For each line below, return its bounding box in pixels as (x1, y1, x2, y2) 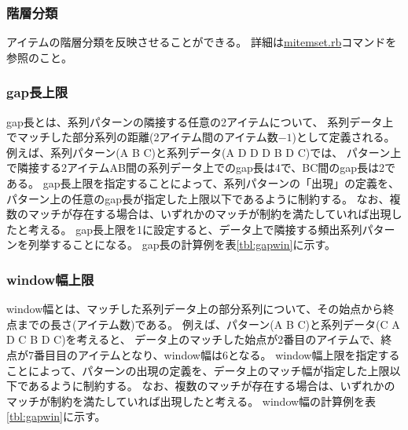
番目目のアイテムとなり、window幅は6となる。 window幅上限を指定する (33, 346, 400, 363)
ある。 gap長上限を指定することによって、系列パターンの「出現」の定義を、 (6, 175, 399, 191)
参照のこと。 (6, 49, 72, 65)
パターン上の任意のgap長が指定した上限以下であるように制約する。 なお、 (6, 190, 390, 206)
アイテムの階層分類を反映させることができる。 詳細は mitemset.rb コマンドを (6, 34, 397, 50)
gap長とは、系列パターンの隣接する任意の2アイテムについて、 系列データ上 (6, 113, 394, 129)
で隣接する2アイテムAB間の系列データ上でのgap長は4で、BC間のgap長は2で (6, 159, 396, 176)
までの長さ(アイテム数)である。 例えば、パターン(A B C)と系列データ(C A (17, 315, 400, 332)
